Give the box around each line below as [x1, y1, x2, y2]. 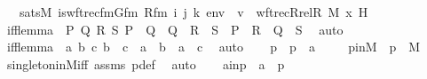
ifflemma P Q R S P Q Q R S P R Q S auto [6, 20, 344, 38]
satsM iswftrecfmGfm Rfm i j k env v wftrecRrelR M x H [19, 3, 368, 20]
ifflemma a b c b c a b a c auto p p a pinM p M [6, 37, 421, 56]
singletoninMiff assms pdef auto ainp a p [6, 54, 285, 73]
